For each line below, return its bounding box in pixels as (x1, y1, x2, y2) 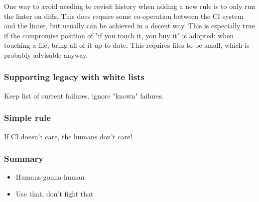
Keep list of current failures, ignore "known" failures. (4, 90, 164, 101)
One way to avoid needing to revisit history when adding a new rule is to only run (4, 1, 256, 11)
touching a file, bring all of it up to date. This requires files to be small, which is (4, 40, 250, 50)
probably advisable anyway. (4, 49, 88, 60)
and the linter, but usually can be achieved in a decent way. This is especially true (4, 20, 255, 31)
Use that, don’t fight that (15, 189, 94, 199)
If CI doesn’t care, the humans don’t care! (4, 131, 132, 141)
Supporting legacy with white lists (4, 71, 145, 83)
